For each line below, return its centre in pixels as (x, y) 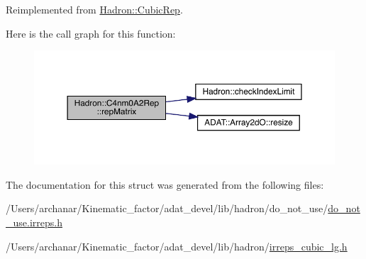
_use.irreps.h (34, 222)
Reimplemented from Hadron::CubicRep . (94, 9)
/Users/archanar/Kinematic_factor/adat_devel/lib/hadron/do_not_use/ (167, 208)
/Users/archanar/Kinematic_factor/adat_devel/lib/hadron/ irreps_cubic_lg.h (177, 246)
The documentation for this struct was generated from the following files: (165, 184)
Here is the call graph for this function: (91, 33)
